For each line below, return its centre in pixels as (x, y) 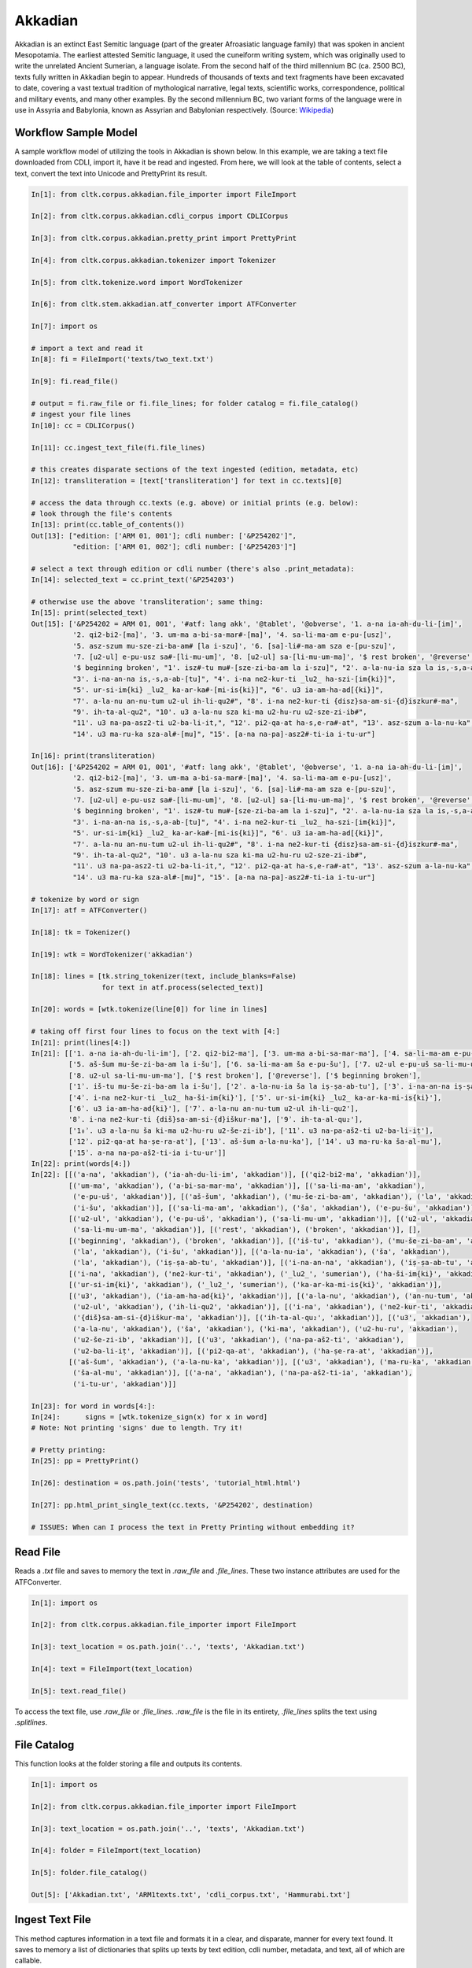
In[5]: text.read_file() (79, 1691)
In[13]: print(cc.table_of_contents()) (108, 525)
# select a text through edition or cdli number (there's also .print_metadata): (193, 568)
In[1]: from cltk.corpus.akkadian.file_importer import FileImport (164, 194)
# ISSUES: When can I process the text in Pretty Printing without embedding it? (193, 1527)
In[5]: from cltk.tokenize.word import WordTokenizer (137, 282)
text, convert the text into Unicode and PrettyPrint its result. (111, 173)
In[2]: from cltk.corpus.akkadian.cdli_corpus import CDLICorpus (160, 216)
